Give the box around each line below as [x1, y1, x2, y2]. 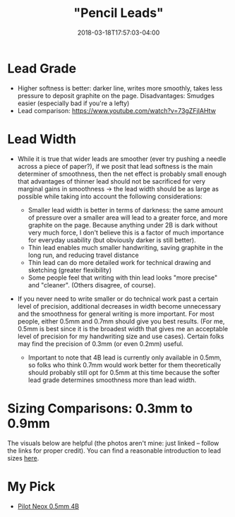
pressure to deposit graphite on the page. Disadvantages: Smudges [17, 91, 215, 100]
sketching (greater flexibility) [28, 266, 112, 274]
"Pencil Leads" [73, 5, 164, 21]
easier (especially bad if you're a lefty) [17, 99, 130, 107]
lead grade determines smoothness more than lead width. [28, 376, 197, 384]
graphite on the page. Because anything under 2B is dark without [28, 220, 218, 229]
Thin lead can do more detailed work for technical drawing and [28, 258, 212, 266]
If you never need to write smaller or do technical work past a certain [17, 295, 219, 303]
